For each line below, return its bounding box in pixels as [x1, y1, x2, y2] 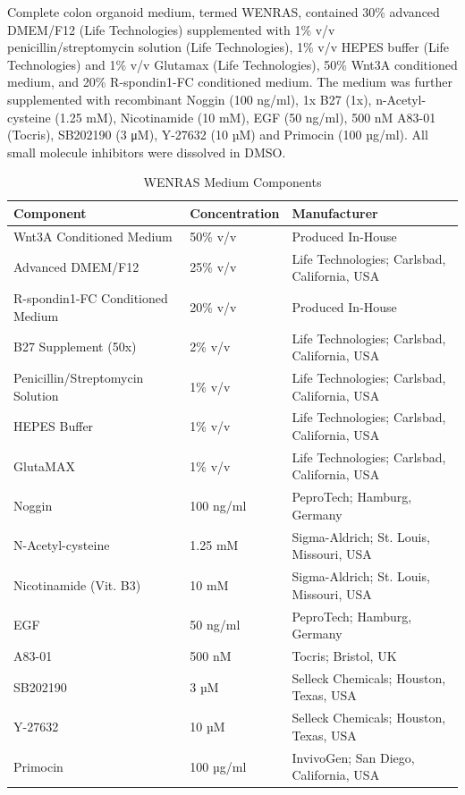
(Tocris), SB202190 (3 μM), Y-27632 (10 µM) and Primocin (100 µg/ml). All [7, 125, 428, 144]
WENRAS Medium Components [143, 173, 322, 191]
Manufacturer [292, 203, 378, 222]
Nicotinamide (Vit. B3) [13, 575, 141, 594]
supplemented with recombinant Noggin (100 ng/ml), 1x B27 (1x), [7, 89, 372, 108]
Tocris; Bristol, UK [292, 647, 397, 664]
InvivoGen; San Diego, [292, 748, 415, 766]
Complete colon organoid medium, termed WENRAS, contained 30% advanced [7, 3, 440, 21]
